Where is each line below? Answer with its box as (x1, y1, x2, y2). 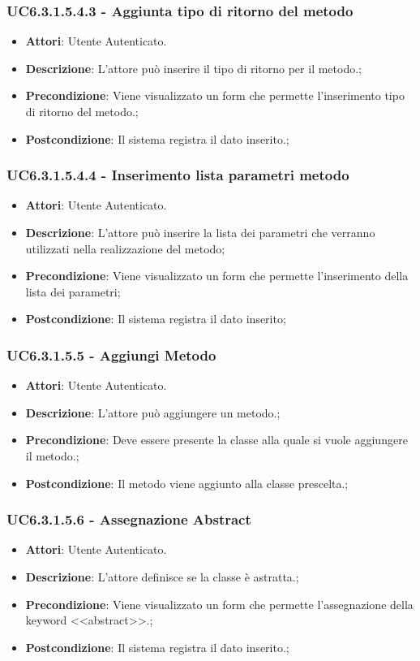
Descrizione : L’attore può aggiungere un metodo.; (25, 404, 281, 421)
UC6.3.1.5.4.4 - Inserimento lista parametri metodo (6, 165, 349, 185)
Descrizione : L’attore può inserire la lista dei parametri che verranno (25, 224, 375, 240)
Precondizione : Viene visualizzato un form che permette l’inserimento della (25, 267, 409, 284)
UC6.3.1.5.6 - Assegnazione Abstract (6, 509, 251, 529)
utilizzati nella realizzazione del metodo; (25, 240, 225, 257)
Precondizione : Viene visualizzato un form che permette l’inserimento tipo (25, 87, 405, 104)
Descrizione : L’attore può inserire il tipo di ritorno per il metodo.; (25, 59, 362, 76)
